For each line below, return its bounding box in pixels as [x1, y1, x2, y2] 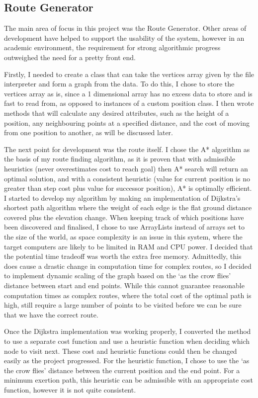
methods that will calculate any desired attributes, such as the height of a [4, 107, 229, 118]
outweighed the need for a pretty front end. [4, 52, 136, 62]
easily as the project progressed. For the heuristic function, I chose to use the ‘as [4, 355, 250, 366]
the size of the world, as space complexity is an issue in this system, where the [4, 232, 243, 242]
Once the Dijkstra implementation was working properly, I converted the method [4, 326, 251, 336]
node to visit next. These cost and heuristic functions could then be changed [4, 345, 237, 356]
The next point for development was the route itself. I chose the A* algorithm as [4, 144, 250, 154]
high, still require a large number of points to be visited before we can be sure [4, 300, 242, 310]
